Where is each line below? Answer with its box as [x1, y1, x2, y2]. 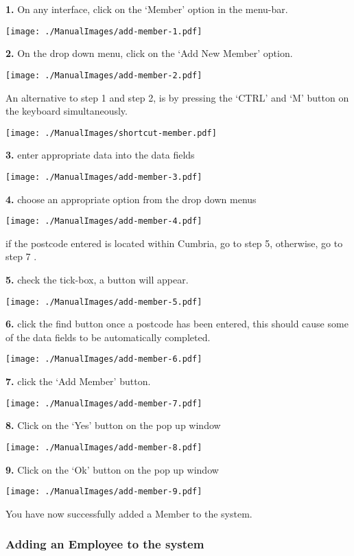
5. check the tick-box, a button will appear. [5, 273, 189, 287]
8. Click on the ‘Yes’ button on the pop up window [5, 418, 221, 432]
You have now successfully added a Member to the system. [5, 506, 252, 520]
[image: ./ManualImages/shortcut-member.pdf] [5, 128, 217, 138]
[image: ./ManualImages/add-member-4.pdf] [5, 216, 202, 227]
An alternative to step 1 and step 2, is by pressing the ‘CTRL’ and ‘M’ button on [5, 90, 349, 104]
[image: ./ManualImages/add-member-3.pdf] [5, 172, 202, 182]
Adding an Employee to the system [5, 535, 204, 553]
